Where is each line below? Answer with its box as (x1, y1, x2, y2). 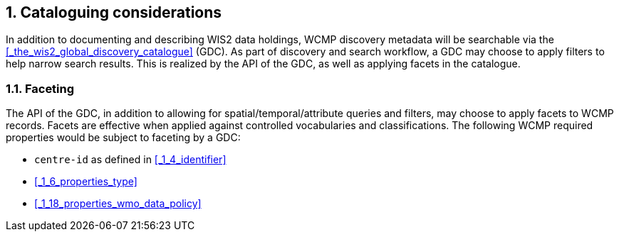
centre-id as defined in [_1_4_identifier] (34, 153, 227, 166)
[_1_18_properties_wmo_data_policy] (34, 197, 202, 210)
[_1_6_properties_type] (34, 175, 137, 188)
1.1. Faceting (6, 81, 75, 96)
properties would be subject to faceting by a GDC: (6, 131, 241, 144)
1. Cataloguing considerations (6, 4, 222, 21)
